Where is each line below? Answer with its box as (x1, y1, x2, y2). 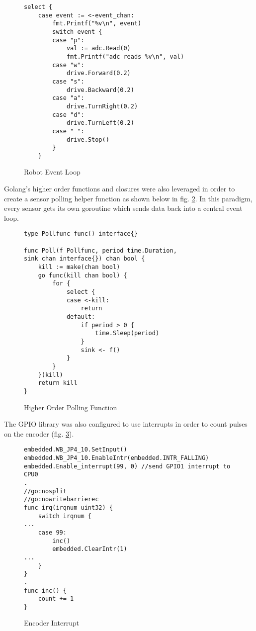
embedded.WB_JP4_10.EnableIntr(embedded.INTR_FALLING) (24, 454, 209, 461)
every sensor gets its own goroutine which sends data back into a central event (4, 203, 243, 213)
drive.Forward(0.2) (66, 70, 131, 77)
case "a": (52, 94, 85, 102)
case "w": (52, 61, 85, 69)
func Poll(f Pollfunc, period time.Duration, (24, 247, 177, 254)
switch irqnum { (38, 512, 92, 520)
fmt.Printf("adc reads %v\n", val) (66, 53, 184, 60)
